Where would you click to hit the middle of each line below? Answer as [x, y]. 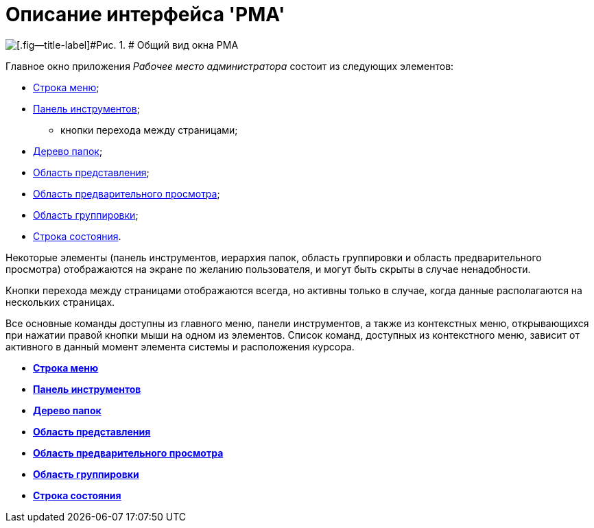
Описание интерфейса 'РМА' [145, 14]
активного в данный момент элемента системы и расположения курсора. [180, 346]
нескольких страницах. [60, 302]
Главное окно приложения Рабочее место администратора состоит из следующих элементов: [230, 66]
